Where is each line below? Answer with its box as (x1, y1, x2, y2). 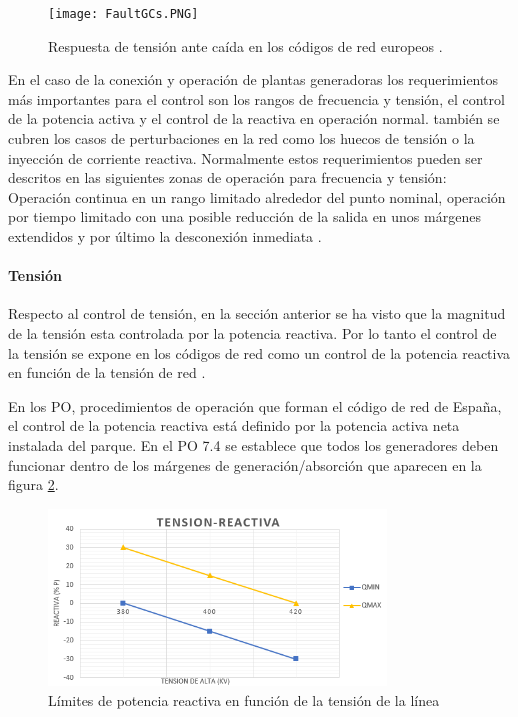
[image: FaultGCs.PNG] (48, 7, 199, 21)
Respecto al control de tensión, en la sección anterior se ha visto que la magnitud (8, 303, 506, 324)
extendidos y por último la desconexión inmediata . (8, 226, 322, 246)
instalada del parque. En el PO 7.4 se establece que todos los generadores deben (8, 434, 499, 455)
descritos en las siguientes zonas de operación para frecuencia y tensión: (8, 167, 447, 188)
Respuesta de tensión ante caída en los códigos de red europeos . (48, 35, 443, 56)
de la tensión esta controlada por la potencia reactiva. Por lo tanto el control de (8, 322, 497, 343)
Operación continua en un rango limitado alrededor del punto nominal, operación (8, 186, 506, 207)
